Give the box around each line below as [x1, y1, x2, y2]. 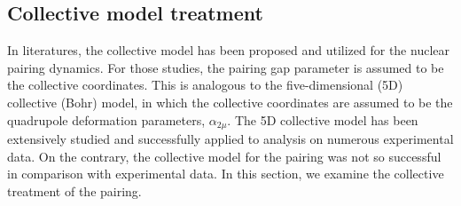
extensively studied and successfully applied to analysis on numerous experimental [7, 130, 454, 148]
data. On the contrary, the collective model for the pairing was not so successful [7, 147, 441, 165]
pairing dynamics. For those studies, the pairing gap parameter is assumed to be [7, 58, 444, 76]
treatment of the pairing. [7, 181, 142, 200]
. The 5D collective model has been [227, 110, 418, 129]
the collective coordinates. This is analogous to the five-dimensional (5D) [7, 75, 403, 94]
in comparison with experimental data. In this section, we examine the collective [7, 164, 444, 183]
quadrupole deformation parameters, [7, 110, 206, 129]
